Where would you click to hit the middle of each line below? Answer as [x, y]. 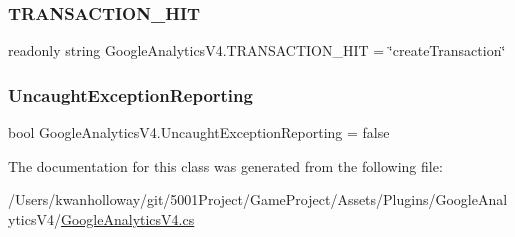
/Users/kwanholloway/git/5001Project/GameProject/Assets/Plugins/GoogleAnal [258, 199]
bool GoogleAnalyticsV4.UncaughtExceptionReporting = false [199, 132]
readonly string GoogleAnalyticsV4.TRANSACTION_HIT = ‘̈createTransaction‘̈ [257, 50]
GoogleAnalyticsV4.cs [127, 218]
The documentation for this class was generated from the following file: [225, 165]
